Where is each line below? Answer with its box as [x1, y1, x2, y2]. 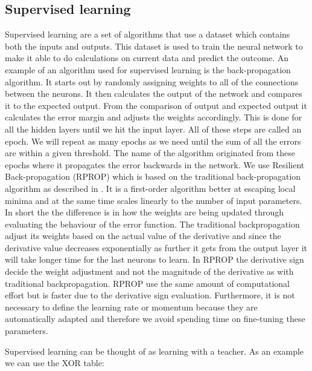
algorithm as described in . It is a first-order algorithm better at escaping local [5, 182, 296, 194]
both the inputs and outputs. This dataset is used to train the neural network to [5, 39, 303, 52]
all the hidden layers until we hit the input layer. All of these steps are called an [5, 122, 302, 135]
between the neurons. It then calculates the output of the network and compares [5, 87, 302, 100]
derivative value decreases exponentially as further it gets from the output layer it [5, 241, 308, 254]
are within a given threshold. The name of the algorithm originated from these [5, 146, 296, 159]
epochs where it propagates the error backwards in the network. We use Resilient [5, 158, 305, 171]
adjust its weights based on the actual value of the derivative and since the [5, 229, 281, 242]
